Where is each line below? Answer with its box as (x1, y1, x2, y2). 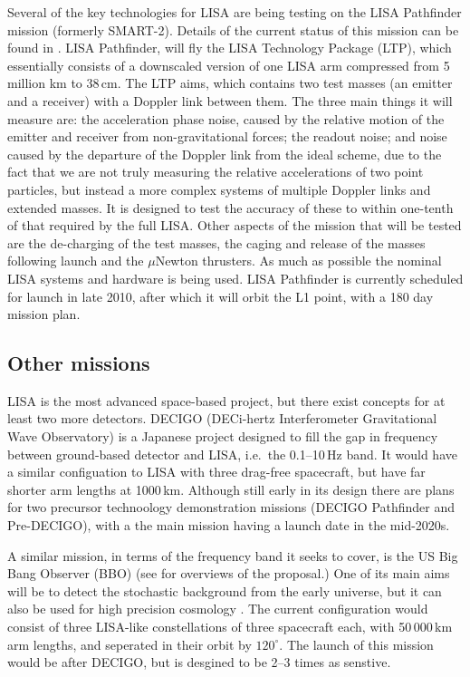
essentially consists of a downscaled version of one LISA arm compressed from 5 (7, 55, 450, 74)
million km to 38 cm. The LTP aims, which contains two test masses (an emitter (7, 73, 453, 92)
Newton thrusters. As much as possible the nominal (155, 251, 442, 270)
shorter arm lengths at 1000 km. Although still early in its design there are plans (7, 479, 455, 498)
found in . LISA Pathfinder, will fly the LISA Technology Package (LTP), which (7, 38, 452, 57)
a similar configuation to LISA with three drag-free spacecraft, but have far (7, 462, 426, 481)
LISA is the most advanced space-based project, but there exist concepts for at (7, 391, 446, 410)
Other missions (7, 349, 150, 377)
